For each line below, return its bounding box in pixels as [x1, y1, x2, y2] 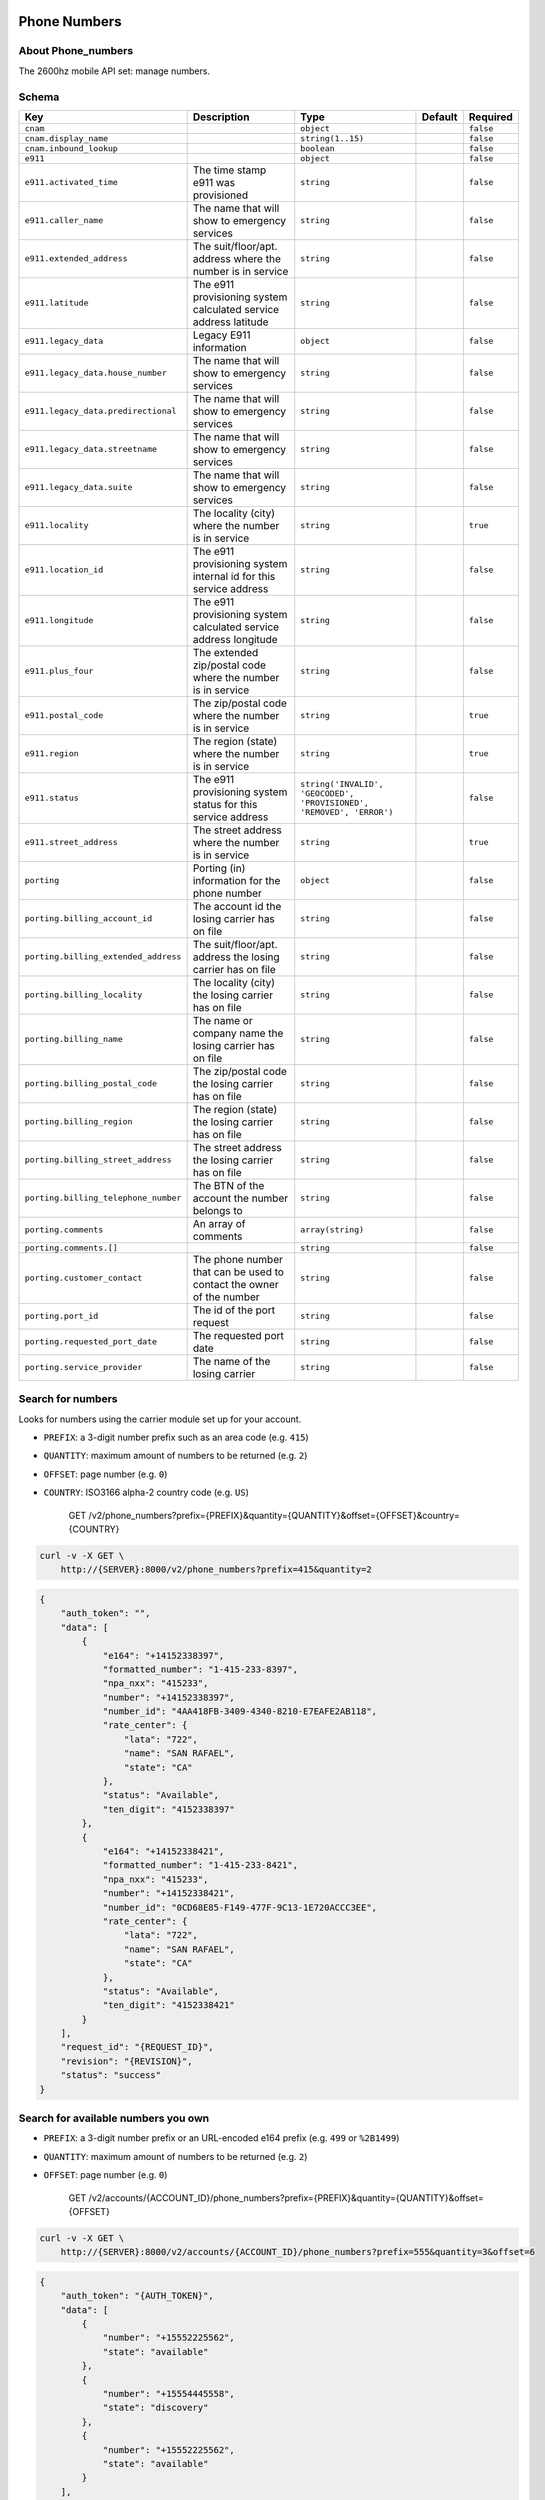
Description [192, 110, 250, 124]
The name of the [192, 1354, 271, 1368]
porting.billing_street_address [24, 1155, 172, 1165]
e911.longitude [24, 615, 94, 626]
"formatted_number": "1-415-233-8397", [102, 1663, 299, 1675]
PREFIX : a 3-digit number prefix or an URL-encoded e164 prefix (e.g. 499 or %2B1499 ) [43, 2132, 400, 2144]
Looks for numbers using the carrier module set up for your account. [18, 1413, 302, 1425]
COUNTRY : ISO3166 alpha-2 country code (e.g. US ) [43, 1486, 250, 1499]
